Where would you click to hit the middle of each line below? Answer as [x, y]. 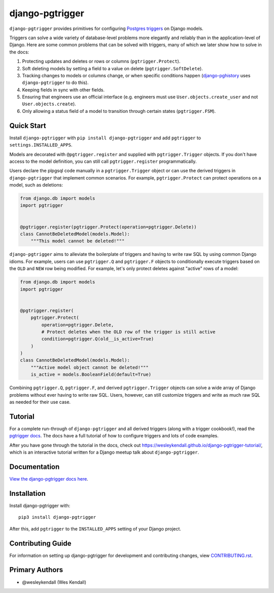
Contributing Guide [40, 543]
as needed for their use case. [40, 402]
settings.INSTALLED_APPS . [41, 145]
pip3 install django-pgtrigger [57, 517]
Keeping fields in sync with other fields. [63, 90]
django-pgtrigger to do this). [55, 83]
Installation [27, 493]
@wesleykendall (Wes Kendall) [54, 582]
